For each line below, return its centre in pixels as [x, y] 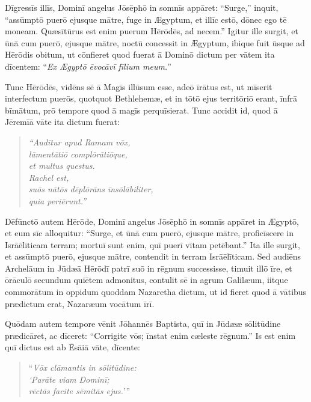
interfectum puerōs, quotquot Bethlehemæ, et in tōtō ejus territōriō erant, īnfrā [151, 98]
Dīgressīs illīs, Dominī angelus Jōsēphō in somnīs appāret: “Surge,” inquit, [142, 7]
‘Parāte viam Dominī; [69, 379]
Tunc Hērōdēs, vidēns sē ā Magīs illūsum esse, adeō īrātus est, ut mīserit [139, 86]
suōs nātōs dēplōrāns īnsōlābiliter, [91, 189]
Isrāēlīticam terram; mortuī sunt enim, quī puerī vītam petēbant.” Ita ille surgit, [152, 244]
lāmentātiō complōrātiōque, [78, 154]
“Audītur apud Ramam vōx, [79, 142]
